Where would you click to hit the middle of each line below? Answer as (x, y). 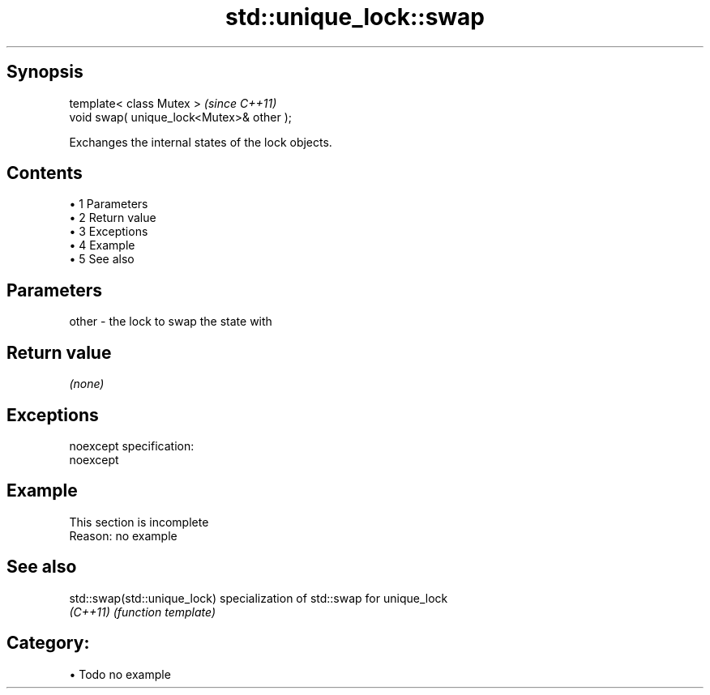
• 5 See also (102, 259)
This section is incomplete (139, 522)
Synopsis (45, 72)
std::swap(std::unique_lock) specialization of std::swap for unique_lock (259, 598)
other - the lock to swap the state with (171, 322)
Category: (48, 643)
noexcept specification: (132, 446)
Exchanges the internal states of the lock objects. (201, 142)
